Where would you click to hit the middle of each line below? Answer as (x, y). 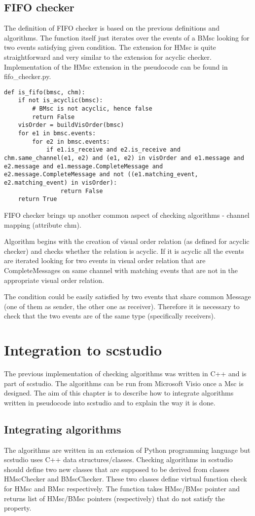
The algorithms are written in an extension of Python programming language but (127, 450)
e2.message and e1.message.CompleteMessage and (84, 166)
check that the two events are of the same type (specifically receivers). (110, 316)
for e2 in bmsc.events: (71, 141)
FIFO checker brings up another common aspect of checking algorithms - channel (127, 215)
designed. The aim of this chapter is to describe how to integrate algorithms (119, 393)
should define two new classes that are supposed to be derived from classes (117, 469)
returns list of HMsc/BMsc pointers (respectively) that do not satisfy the (114, 498)
